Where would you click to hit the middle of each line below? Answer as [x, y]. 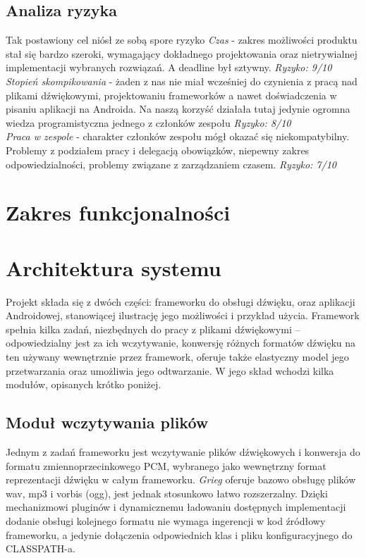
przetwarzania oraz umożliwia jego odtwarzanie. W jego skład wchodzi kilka [170, 370]
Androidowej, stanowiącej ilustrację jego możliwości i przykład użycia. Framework [183, 315]
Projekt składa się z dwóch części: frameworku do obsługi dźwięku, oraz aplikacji [181, 301]
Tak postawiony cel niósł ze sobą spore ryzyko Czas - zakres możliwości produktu [182, 40]
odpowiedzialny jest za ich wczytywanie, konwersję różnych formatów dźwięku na [181, 343]
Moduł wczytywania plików [107, 422]
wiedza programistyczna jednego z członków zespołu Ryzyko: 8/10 [148, 122]
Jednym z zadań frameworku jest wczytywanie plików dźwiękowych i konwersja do [183, 452]
